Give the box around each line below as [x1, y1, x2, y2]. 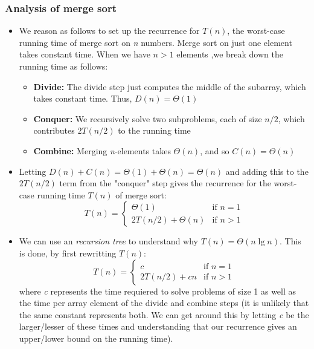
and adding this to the [225, 165, 309, 177]
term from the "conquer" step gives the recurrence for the [59, 177, 271, 189]
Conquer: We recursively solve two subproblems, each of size [33, 112, 262, 125]
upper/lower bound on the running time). [19, 331, 173, 344]
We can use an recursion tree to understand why [19, 235, 198, 247]
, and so [200, 144, 229, 157]
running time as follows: [19, 60, 108, 72]
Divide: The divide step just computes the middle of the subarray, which [33, 80, 306, 93]
